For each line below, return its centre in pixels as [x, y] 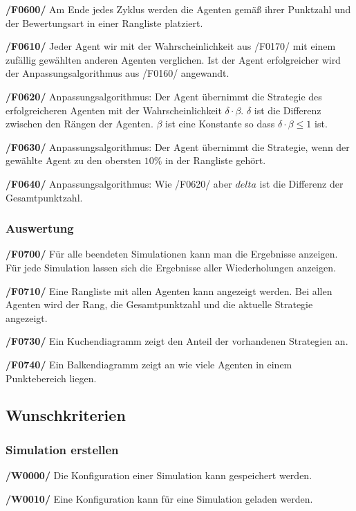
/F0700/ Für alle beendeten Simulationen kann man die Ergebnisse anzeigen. [172, 254]
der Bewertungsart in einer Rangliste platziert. [104, 23]
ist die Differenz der [301, 183]
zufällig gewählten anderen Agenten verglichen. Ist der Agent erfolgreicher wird [173, 59]
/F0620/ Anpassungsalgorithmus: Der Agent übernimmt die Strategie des [164, 96]
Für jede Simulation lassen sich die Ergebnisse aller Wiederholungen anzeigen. [171, 267]
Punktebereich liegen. [51, 378]
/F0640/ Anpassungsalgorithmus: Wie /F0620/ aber [119, 183]
